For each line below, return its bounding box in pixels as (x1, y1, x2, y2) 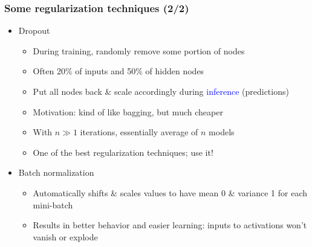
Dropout (18, 24, 50, 37)
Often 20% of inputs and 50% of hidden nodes (33, 65, 204, 77)
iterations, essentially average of (80, 126, 198, 138)
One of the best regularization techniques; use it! (33, 146, 213, 158)
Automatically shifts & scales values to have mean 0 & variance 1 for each (33, 186, 308, 199)
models (209, 126, 235, 138)
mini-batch (33, 198, 73, 211)
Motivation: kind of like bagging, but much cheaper (33, 105, 223, 118)
